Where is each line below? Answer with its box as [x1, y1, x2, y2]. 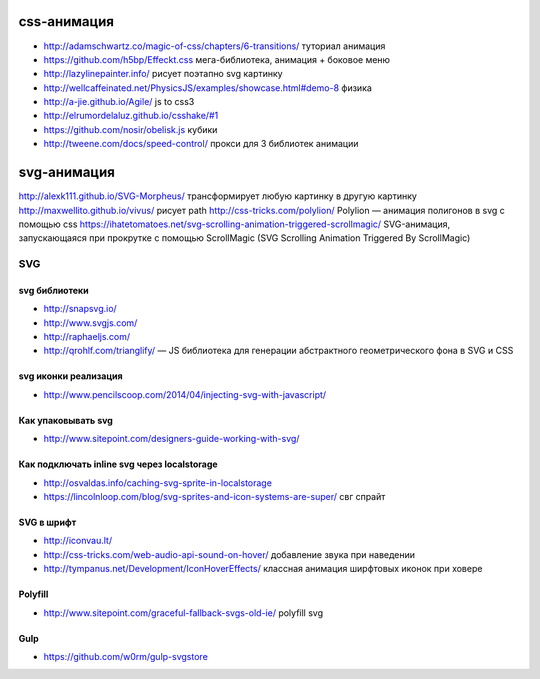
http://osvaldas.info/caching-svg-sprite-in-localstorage [43, 476, 272, 489]
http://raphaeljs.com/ [43, 331, 131, 343]
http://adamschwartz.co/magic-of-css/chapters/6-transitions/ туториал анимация [43, 40, 386, 52]
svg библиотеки [18, 284, 89, 296]
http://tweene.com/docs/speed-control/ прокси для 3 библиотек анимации [43, 138, 359, 150]
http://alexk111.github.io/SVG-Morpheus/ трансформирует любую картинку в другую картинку [18, 190, 417, 202]
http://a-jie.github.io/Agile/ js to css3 [43, 96, 195, 108]
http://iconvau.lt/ [43, 535, 113, 547]
